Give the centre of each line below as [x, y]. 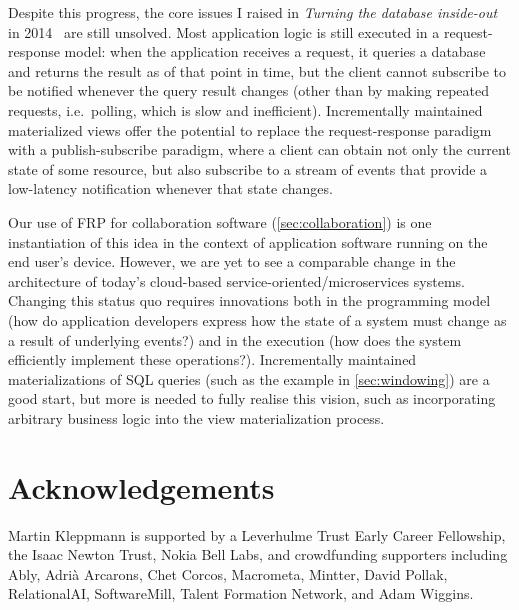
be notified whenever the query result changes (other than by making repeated [249, 90]
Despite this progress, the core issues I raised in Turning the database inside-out [253, 12]
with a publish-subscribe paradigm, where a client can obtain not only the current [259, 149]
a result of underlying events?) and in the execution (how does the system [235, 339]
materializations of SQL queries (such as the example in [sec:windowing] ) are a [249, 378]
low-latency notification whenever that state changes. [170, 188]
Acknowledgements [141, 486]
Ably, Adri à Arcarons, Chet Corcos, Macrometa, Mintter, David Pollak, [228, 573]
